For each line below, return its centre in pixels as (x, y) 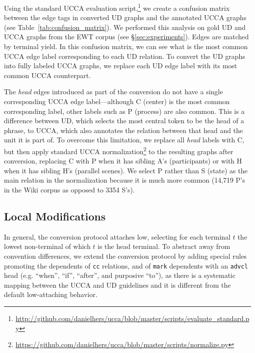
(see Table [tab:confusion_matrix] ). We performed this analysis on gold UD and (125, 27)
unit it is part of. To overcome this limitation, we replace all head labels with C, (124, 140)
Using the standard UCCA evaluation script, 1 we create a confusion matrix (117, 7)
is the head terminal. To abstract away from (164, 246)
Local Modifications (55, 216)
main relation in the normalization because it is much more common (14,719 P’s (125, 180)
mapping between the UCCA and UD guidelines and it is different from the (117, 285)
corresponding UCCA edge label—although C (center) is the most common (117, 101)
